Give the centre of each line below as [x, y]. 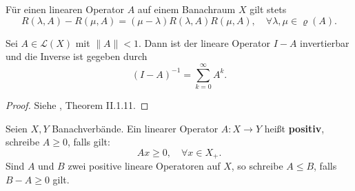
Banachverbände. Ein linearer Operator [135, 128]
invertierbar [325, 42]
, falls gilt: [89, 142]
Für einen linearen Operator [65, 9]
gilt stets [268, 9]
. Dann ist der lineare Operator [204, 42]
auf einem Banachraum [186, 9]
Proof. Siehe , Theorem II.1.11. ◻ [77, 104]
